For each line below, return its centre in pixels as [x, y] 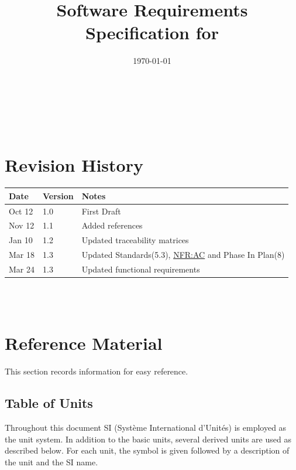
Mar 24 [22, 269]
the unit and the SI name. [51, 462]
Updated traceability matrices [135, 240]
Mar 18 [22, 255]
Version [58, 195]
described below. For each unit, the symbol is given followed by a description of [147, 450]
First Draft [101, 211]
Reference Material [84, 343]
